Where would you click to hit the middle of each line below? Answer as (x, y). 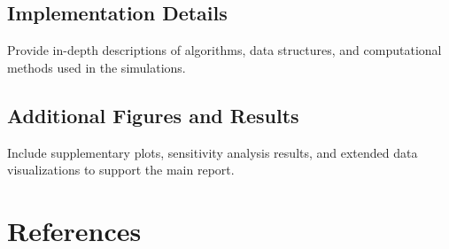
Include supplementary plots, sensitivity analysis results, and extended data (213, 152)
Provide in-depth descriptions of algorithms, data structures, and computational (224, 50)
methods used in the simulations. (97, 67)
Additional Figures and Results (153, 115)
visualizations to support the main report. (121, 170)
